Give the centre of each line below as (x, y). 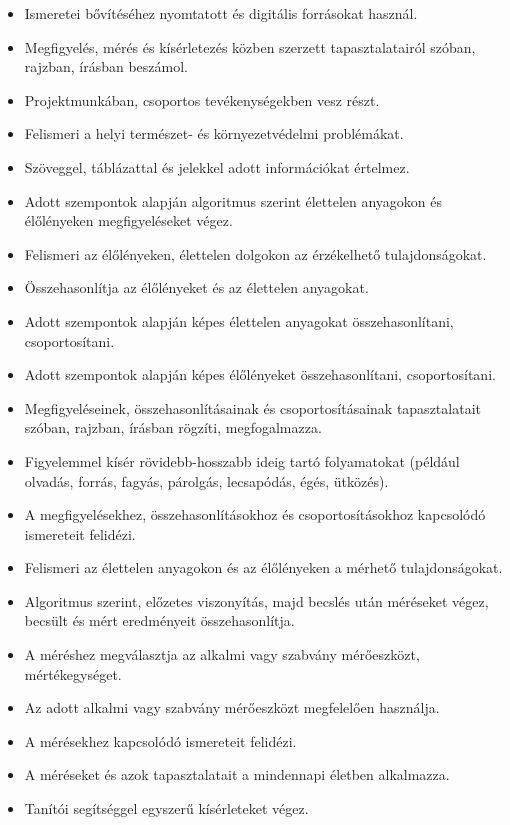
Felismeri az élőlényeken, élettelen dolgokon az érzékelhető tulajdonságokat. (255, 253)
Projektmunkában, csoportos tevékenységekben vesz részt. (202, 99)
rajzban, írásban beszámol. (106, 66)
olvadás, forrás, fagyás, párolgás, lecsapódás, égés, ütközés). (206, 480)
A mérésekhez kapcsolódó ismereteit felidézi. (160, 740)
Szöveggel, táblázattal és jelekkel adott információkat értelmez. (217, 166)
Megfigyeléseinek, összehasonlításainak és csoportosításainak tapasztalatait (252, 407)
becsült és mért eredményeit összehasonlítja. (159, 620)
